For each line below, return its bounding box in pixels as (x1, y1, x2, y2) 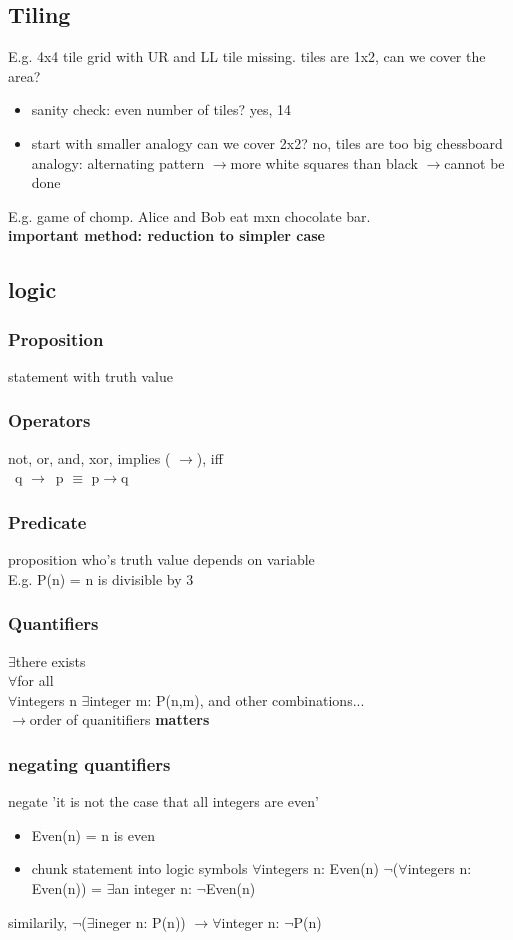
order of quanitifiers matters (29, 709, 210, 730)
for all (17, 670, 54, 691)
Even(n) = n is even (31, 824, 155, 845)
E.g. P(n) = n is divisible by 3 (8, 568, 194, 589)
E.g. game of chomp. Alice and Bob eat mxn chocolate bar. (8, 205, 371, 226)
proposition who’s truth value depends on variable (8, 549, 315, 570)
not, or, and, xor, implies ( (8, 447, 171, 468)
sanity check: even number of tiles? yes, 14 (31, 99, 292, 120)
